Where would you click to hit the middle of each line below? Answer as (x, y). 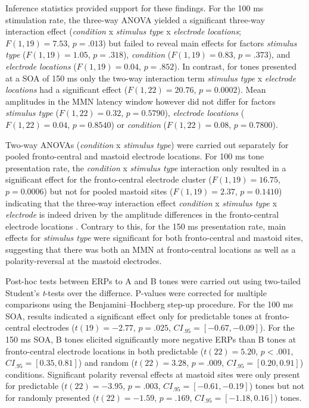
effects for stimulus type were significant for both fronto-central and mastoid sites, (154, 238)
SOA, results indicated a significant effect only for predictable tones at (134, 316)
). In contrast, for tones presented (235, 66)
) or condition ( (139, 124)
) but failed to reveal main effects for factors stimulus (200, 43)
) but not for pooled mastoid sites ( (108, 191)
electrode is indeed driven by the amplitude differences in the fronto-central (142, 214)
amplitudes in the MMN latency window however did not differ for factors (141, 101)
